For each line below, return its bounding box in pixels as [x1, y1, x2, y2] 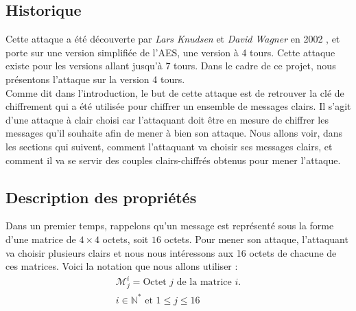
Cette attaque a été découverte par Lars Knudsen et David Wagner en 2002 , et [5, 32, 340, 46]
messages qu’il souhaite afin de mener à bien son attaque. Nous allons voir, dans [5, 126, 343, 140]
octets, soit [102, 231, 149, 246]
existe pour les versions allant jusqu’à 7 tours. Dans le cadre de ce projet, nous [5, 58, 336, 73]
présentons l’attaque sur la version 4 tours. [5, 71, 185, 86]
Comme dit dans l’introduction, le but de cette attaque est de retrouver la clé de [5, 85, 344, 100]
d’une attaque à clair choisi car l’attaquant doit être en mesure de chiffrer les [5, 112, 329, 126]
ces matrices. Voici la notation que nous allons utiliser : [5, 259, 238, 273]
